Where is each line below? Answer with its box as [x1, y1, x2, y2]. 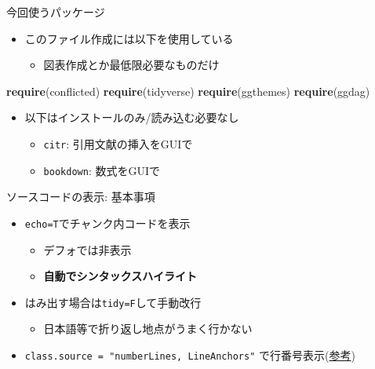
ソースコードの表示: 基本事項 [6, 188, 155, 205]
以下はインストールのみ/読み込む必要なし [24, 109, 239, 126]
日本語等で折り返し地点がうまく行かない [43, 320, 253, 337]
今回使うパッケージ [6, 4, 105, 20]
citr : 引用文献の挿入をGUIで [43, 135, 193, 152]
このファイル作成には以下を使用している [24, 30, 234, 46]
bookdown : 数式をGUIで [43, 162, 160, 178]
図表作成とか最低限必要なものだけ [43, 57, 220, 73]
